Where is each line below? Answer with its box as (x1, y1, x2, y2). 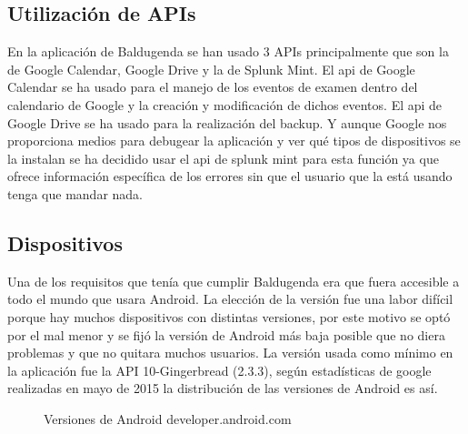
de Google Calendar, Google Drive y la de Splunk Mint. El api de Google (7, 59, 415, 78)
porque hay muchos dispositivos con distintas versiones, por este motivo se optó (7, 307, 451, 326)
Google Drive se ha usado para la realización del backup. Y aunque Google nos (7, 113, 447, 132)
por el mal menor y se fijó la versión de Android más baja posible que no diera (7, 325, 445, 344)
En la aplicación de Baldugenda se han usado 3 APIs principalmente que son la (7, 42, 449, 61)
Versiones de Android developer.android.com (44, 409, 292, 428)
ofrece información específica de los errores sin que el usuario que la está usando (7, 167, 453, 186)
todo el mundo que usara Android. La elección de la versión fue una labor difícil (7, 289, 453, 308)
